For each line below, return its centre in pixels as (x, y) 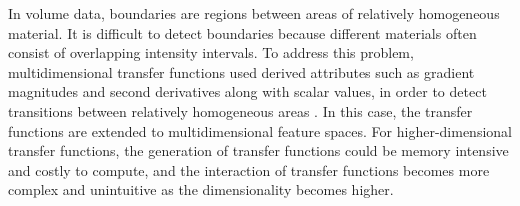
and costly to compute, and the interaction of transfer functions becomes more (249, 169)
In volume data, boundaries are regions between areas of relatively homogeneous (254, 13)
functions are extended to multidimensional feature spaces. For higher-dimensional (260, 130)
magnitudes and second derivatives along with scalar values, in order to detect (247, 91)
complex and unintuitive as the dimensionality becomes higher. (201, 189)
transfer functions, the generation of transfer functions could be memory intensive (258, 150)
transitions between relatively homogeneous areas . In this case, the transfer (240, 110)
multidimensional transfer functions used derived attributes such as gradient (241, 71)
